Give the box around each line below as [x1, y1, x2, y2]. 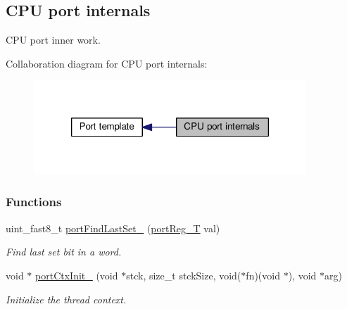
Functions [6, 193, 62, 210]
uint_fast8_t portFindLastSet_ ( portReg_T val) [6, 220, 220, 235]
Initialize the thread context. [6, 291, 127, 306]
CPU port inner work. [6, 32, 101, 47]
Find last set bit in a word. [6, 244, 122, 259]
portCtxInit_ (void [35, 267, 118, 282]
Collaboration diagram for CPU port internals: [6, 56, 208, 70]
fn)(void [246, 267, 280, 282]
